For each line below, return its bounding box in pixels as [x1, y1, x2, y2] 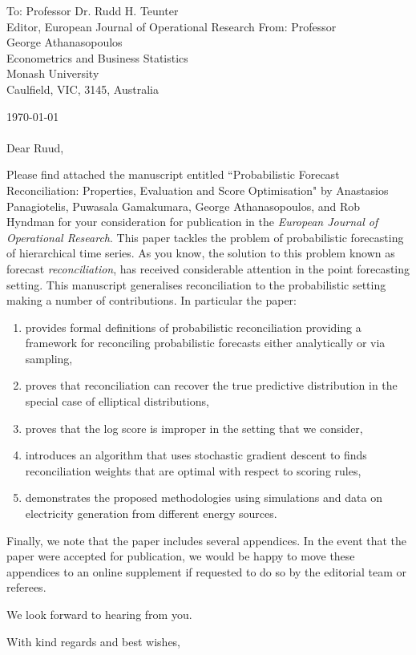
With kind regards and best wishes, [6, 633, 181, 649]
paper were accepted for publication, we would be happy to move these [6, 548, 355, 564]
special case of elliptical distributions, [25, 393, 209, 410]
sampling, [25, 350, 73, 366]
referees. [6, 579, 46, 596]
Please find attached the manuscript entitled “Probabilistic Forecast [6, 166, 340, 183]
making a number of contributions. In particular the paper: [6, 292, 297, 309]
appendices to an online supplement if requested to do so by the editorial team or [6, 563, 406, 580]
